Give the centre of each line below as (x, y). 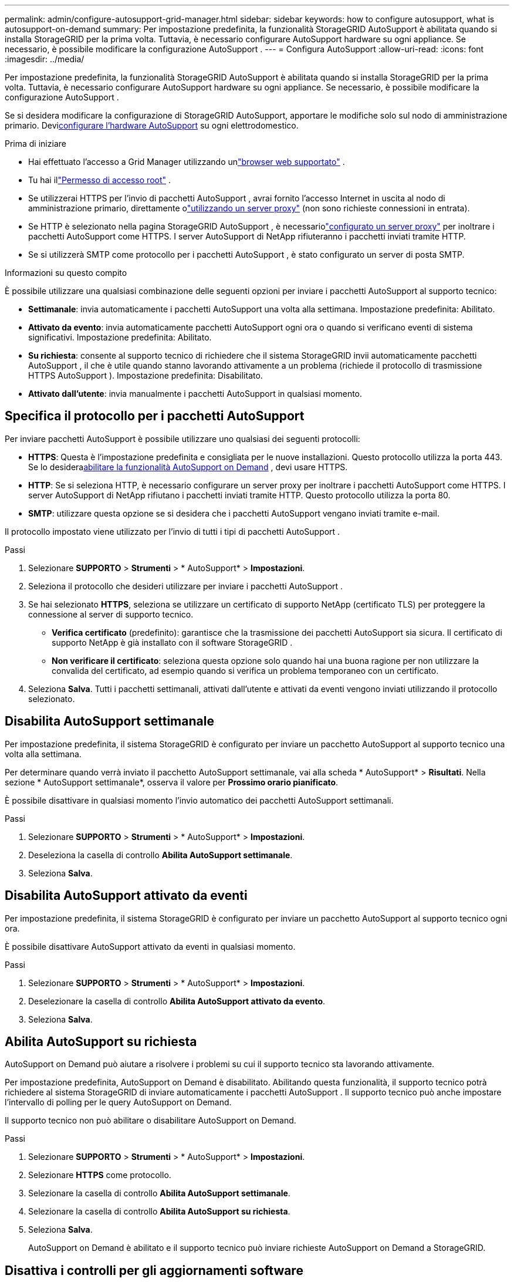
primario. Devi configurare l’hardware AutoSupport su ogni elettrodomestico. (152, 125)
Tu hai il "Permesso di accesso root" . (100, 180)
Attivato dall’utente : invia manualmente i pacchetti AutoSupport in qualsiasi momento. (195, 394)
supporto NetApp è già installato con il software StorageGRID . (172, 642)
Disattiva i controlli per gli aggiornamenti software (154, 1270)
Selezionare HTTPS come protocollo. (100, 1175)
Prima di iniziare (35, 144)
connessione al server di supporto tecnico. (111, 614)
